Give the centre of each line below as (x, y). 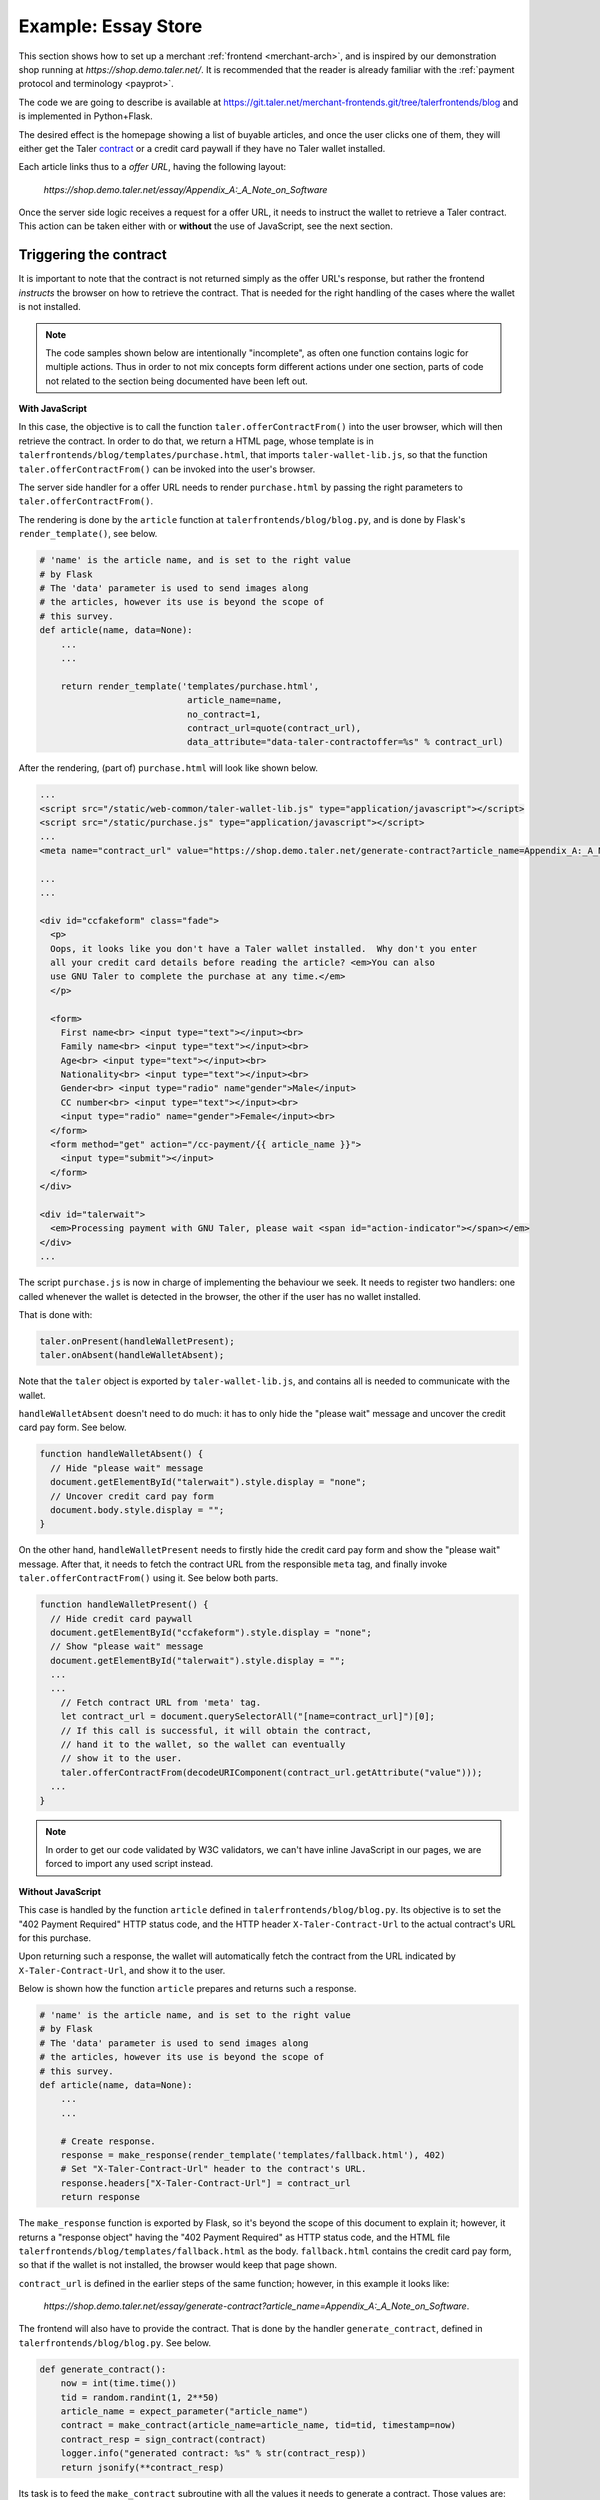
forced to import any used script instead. (129, 1864)
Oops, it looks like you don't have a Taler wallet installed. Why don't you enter (264, 948)
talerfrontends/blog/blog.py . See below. (115, 2342)
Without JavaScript (60, 1891)
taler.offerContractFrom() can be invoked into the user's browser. (167, 469)
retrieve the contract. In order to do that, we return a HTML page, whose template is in (196, 441)
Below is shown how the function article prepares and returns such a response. (187, 1989)
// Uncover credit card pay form (132, 1496)
